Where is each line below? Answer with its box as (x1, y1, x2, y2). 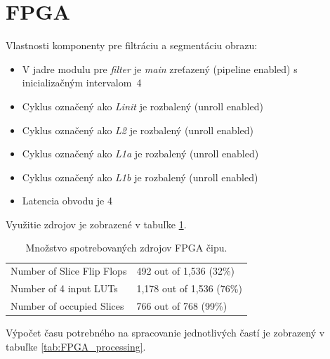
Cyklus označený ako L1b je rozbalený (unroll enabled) (22, 169, 258, 184)
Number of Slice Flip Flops (11, 263, 127, 278)
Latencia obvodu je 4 (22, 193, 112, 208)
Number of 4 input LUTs (11, 281, 118, 296)
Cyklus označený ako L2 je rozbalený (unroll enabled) (22, 122, 253, 137)
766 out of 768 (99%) (136, 299, 227, 313)
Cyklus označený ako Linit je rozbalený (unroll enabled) (22, 98, 263, 113)
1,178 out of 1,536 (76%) (136, 281, 242, 296)
